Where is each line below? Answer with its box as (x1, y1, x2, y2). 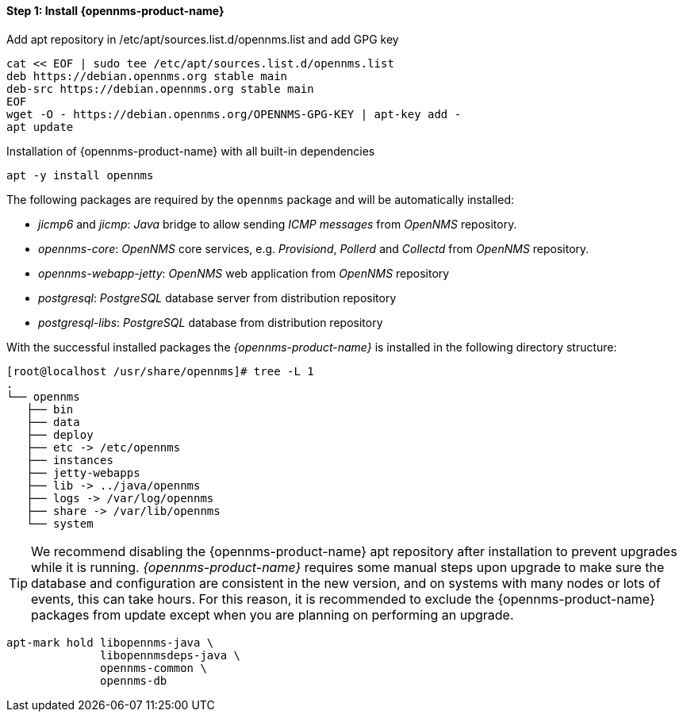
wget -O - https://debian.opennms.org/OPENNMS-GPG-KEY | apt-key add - (6, 107, 462, 121)
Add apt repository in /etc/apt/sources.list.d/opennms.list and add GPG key (6, 32, 399, 46)
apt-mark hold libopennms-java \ (6, 635, 214, 649)
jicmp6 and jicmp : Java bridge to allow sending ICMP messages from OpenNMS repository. (38, 217, 517, 231)
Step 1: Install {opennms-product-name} (6, 4, 224, 17)
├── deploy (26, 428, 94, 441)
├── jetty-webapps (26, 466, 140, 479)
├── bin (26, 402, 74, 416)
